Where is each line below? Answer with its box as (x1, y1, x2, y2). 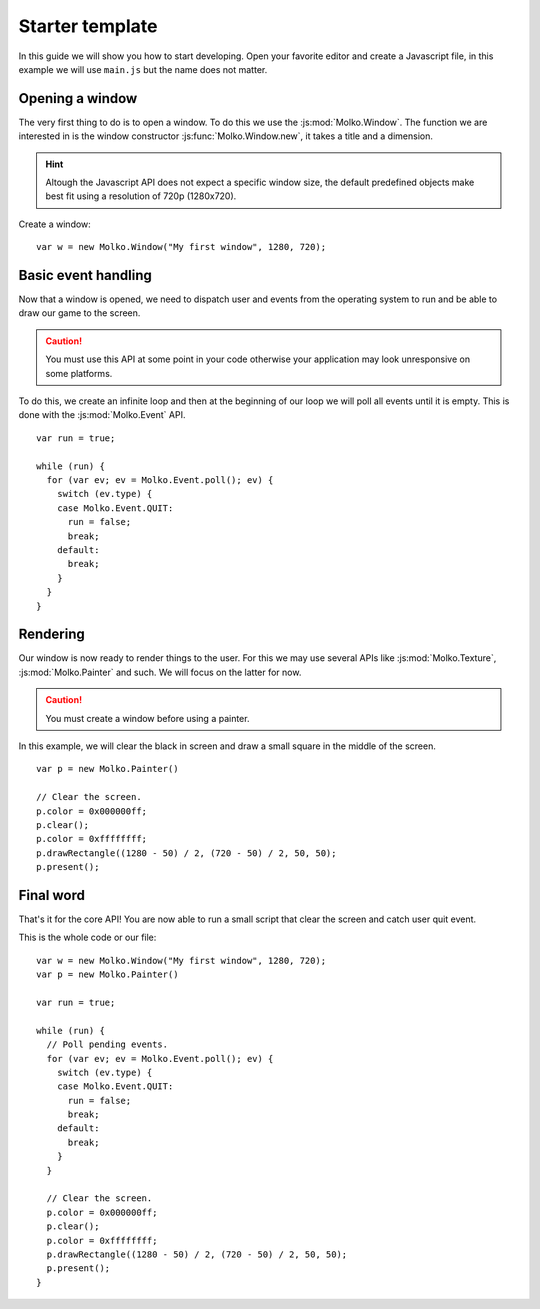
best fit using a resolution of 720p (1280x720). (45, 190, 237, 202)
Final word (18, 886, 85, 904)
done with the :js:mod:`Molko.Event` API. (18, 409, 186, 421)
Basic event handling (18, 267, 152, 284)
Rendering (18, 626, 85, 643)
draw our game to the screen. (18, 307, 141, 319)
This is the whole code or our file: (18, 931, 157, 944)
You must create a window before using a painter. (45, 712, 250, 724)
